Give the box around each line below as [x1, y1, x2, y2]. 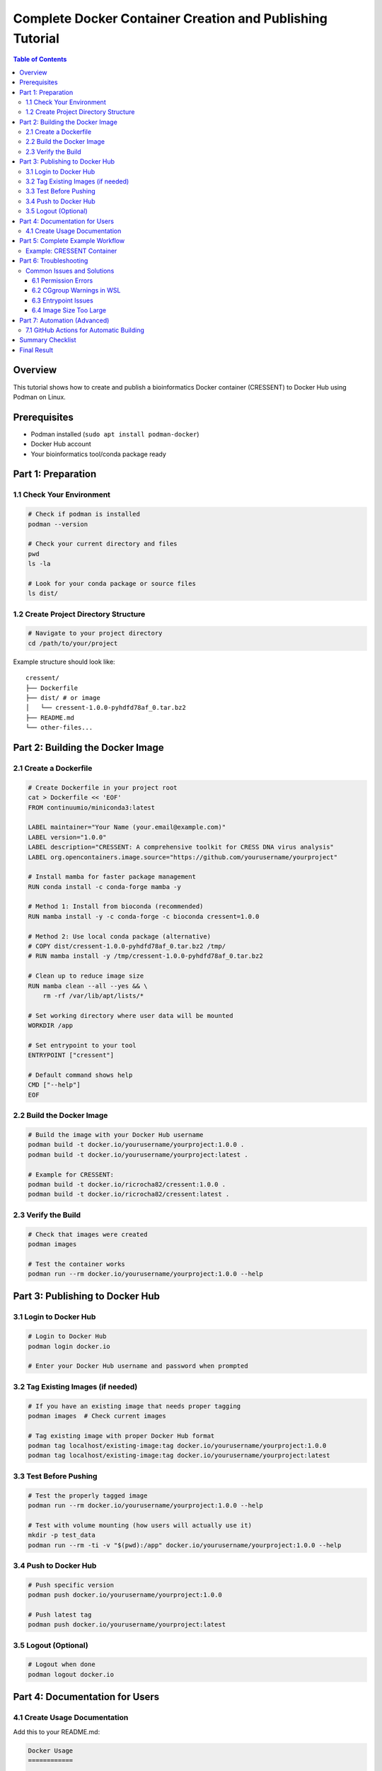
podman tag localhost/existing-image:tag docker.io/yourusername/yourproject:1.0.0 [28, 1442, 327, 1450]
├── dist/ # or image [25, 694, 100, 702]
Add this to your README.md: [13, 1727, 100, 1736]
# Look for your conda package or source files [28, 579, 196, 587]
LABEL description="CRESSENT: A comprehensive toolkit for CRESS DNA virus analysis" [28, 843, 334, 851]
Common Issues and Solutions [25, 266, 115, 275]
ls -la [28, 560, 51, 568]
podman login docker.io [28, 1342, 111, 1350]
